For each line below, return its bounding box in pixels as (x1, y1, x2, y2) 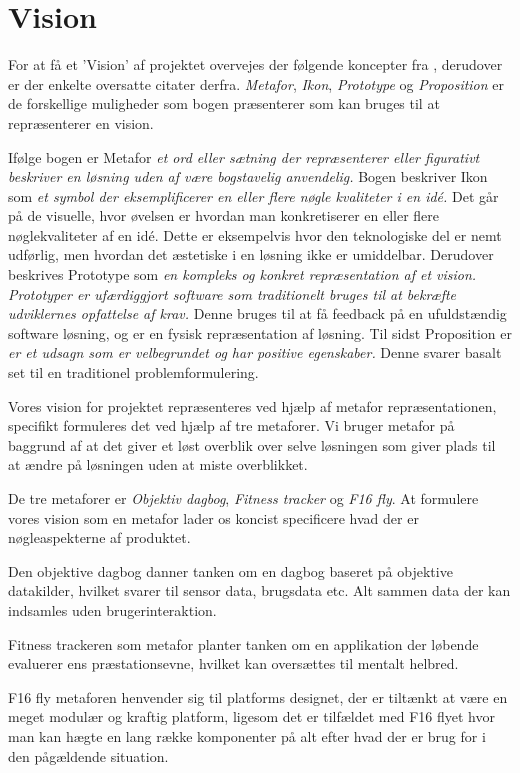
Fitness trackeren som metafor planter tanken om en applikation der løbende (8, 633, 479, 654)
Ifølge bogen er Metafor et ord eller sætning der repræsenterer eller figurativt (8, 146, 480, 167)
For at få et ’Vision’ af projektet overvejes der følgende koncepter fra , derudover (8, 54, 503, 75)
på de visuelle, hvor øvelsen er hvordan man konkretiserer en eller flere (8, 205, 440, 226)
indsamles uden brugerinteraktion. (8, 599, 217, 620)
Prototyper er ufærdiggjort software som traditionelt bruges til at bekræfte (8, 283, 457, 304)
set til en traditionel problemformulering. (8, 362, 259, 383)
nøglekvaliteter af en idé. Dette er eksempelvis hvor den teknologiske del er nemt (8, 224, 502, 245)
